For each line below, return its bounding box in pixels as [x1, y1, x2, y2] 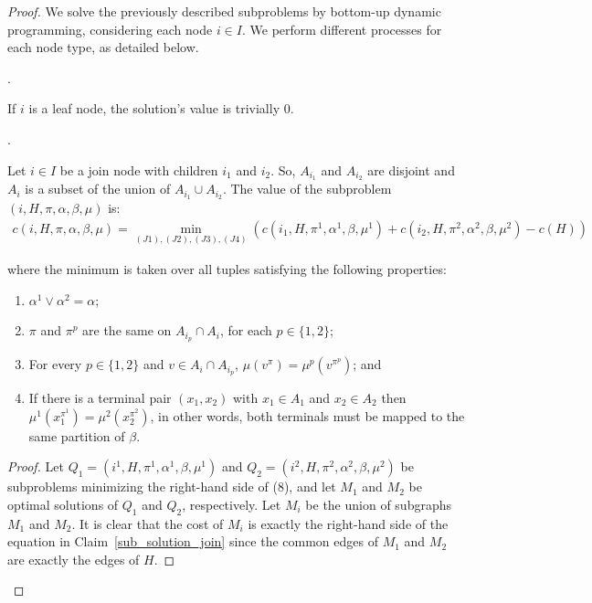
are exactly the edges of [7, 549, 140, 568]
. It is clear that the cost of [71, 513, 224, 533]
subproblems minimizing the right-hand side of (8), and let [7, 477, 336, 496]
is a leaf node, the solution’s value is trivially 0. [28, 99, 294, 118]
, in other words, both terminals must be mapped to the [150, 406, 465, 425]
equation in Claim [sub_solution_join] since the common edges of [7, 532, 378, 551]
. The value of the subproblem [222, 179, 392, 198]
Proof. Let [7, 457, 64, 476]
